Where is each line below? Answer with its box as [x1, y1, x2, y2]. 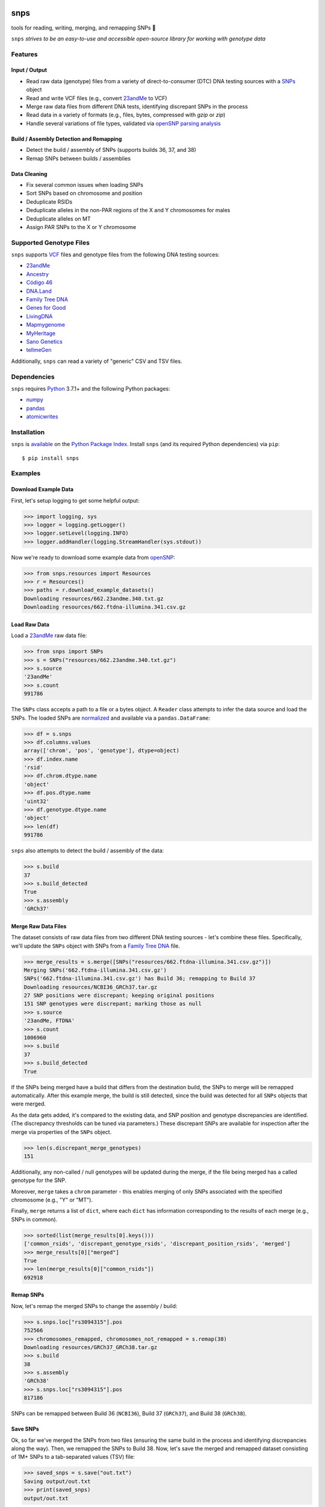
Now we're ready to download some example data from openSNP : [11, 553, 176, 561]
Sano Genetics [26, 338, 63, 345]
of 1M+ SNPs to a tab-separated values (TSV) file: [11, 1453, 135, 1461]
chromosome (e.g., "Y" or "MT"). [11, 1197, 93, 1204]
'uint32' [23, 798, 50, 805]
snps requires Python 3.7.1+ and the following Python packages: [11, 385, 171, 392]
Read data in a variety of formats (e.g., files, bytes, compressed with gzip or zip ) [26, 112, 226, 119]
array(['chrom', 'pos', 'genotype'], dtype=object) [23, 747, 180, 754]
